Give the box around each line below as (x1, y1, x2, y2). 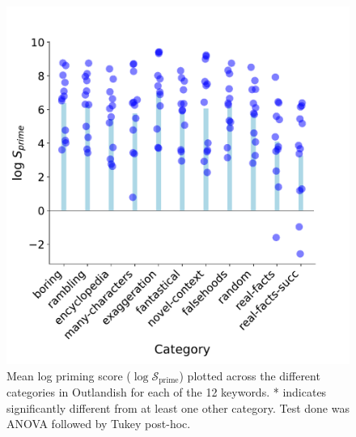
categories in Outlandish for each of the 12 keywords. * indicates (6, 384, 327, 401)
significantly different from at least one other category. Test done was (6, 399, 350, 416)
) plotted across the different (179, 367, 320, 384)
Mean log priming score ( (6, 367, 131, 384)
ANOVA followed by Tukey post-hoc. (6, 415, 191, 432)
